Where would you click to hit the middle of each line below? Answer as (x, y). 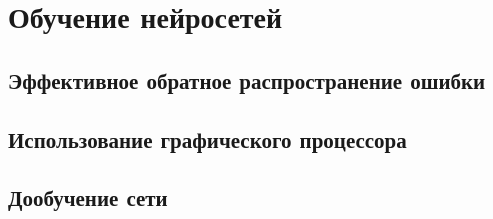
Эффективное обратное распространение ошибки (247, 79)
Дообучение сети (88, 197)
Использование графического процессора (207, 138)
